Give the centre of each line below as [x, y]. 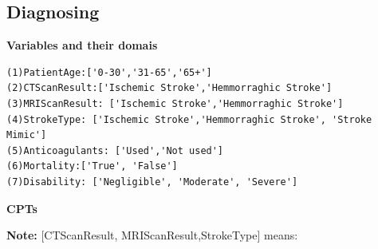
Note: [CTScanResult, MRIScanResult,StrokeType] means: [152, 235]
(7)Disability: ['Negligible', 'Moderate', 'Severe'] [152, 182]
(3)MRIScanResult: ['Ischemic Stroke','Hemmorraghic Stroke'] [175, 103]
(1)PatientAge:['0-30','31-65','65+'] [109, 72]
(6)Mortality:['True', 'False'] [92, 166]
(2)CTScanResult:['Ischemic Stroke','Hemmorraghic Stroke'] [169, 88]
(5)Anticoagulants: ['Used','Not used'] [115, 150]
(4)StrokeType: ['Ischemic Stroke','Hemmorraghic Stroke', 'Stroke [189, 119]
